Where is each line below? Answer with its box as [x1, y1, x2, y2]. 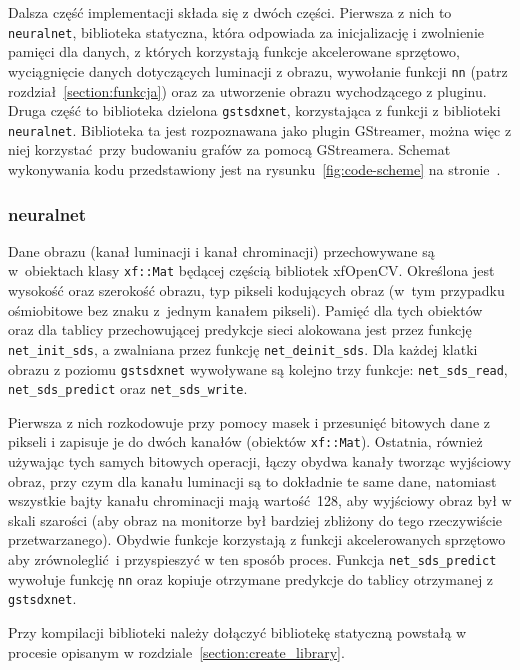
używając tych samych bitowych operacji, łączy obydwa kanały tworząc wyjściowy [8, 451, 512, 472]
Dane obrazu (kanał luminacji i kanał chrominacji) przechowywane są [8, 240, 435, 261]
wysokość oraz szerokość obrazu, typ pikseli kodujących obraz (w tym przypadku [8, 280, 505, 301]
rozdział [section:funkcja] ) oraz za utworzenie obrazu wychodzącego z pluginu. [8, 80, 487, 101]
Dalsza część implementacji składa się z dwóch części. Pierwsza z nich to [8, 2, 452, 22]
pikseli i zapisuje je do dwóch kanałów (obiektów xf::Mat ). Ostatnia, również [8, 431, 483, 452]
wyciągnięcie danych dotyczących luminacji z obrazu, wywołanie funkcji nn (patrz [8, 60, 508, 81]
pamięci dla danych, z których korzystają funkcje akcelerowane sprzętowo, [8, 41, 460, 62]
